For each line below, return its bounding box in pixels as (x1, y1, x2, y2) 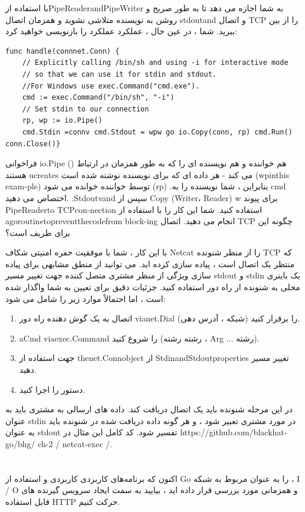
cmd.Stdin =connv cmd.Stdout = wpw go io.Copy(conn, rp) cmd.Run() (22, 127, 293, 136)
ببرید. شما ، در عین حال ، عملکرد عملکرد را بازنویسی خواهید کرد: (5, 25, 237, 37)
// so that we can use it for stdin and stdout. (22, 70, 217, 78)
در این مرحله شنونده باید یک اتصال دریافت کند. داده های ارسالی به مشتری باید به (5, 403, 293, 415)
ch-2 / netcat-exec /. (38, 438, 113, 449)
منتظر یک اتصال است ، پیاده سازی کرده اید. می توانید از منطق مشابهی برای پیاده (5, 257, 295, 270)
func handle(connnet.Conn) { (5, 47, 120, 55)
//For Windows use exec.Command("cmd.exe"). (22, 81, 200, 90)
